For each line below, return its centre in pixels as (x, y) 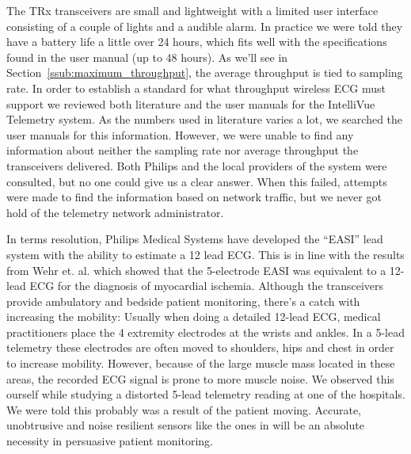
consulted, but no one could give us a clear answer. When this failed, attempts (197, 181)
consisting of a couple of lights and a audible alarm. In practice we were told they (205, 26)
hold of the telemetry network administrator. (115, 212)
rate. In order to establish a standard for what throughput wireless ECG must (196, 88)
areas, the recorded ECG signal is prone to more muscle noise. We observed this (200, 378)
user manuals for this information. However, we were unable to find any (180, 134)
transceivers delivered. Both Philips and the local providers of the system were (197, 165)
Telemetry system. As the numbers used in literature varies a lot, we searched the (205, 119)
